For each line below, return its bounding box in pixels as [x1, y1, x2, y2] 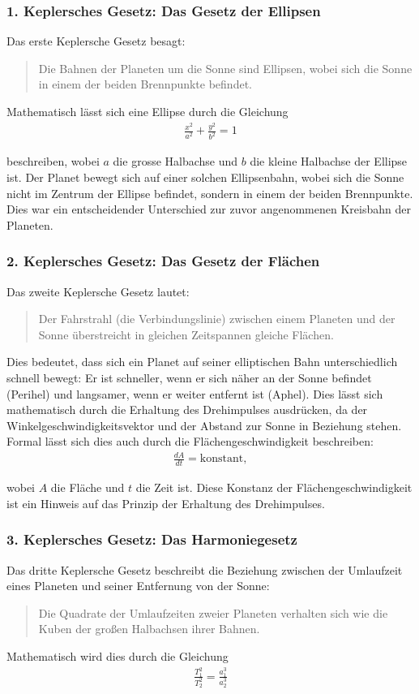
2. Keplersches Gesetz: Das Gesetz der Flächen [6, 251, 320, 271]
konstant [199, 453, 244, 465]
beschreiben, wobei [6, 153, 100, 170]
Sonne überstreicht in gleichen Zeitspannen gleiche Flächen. [38, 325, 334, 343]
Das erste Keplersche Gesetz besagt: [6, 32, 186, 50]
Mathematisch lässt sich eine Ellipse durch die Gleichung [6, 103, 289, 119]
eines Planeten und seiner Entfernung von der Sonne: [6, 577, 270, 594]
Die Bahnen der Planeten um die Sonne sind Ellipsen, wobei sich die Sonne [38, 59, 413, 76]
